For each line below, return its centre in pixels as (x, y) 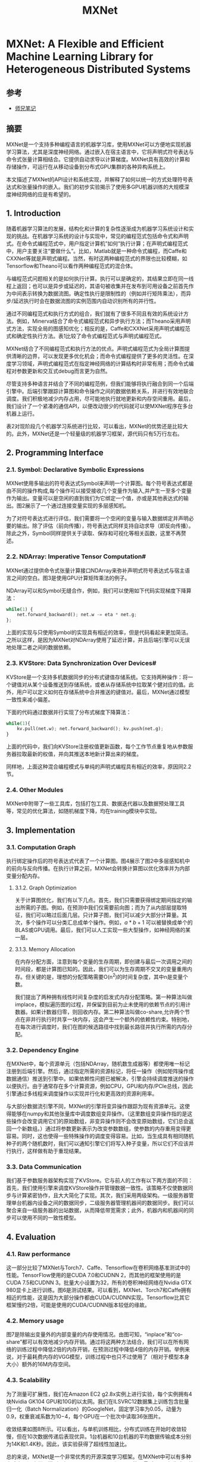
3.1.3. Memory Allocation (45, 950)
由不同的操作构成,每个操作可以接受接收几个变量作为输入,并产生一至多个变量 (99, 491)
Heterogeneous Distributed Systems (99, 69)
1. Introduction (33, 213)
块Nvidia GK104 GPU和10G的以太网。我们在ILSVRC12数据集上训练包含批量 (98, 1401)
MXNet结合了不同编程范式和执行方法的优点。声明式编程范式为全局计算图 (96, 348)
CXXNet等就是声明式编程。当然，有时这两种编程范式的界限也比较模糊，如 (97, 258)
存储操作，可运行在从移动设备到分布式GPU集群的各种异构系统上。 (87, 166)
